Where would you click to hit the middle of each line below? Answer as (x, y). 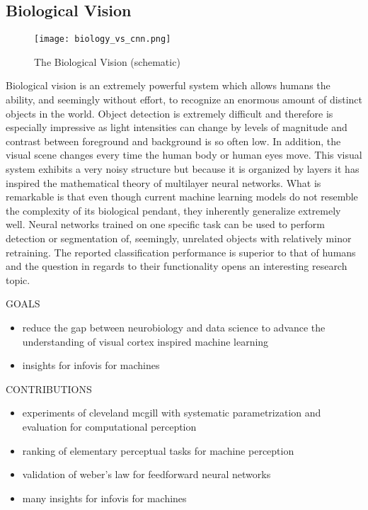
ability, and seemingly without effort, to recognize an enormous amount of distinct (184, 100)
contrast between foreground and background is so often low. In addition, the (173, 141)
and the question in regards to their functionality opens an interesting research (177, 266)
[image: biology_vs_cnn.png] (103, 39)
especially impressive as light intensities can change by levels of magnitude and (177, 127)
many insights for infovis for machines (104, 498)
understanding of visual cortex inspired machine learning (145, 341)
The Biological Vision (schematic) (107, 61)
